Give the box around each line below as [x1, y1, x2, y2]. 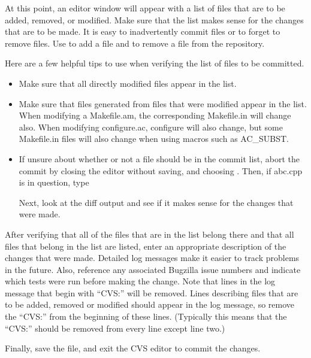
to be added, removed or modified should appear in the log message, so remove [5, 298, 295, 311]
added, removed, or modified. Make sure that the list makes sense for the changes [5, 13, 304, 26]
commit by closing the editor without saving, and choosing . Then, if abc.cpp [19, 164, 303, 177]
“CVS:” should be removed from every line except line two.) [5, 321, 225, 334]
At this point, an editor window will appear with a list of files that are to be [5, 2, 285, 14]
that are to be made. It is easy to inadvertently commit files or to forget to [5, 25, 280, 38]
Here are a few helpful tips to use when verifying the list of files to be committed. [5, 57, 304, 69]
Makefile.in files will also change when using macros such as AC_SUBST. [19, 132, 289, 145]
